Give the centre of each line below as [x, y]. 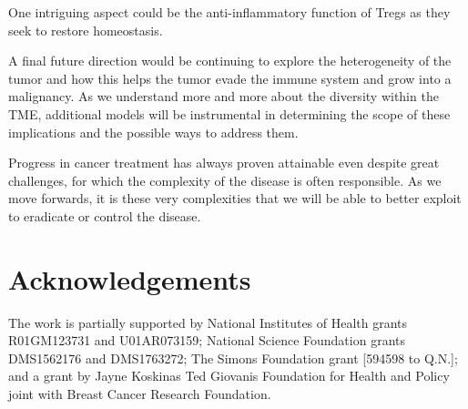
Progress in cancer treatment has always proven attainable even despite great [224, 163]
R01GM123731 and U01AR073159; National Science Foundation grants [207, 340]
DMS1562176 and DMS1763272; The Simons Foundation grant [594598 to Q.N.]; [233, 358]
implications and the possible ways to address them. [153, 132]
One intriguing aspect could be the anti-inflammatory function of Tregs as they [229, 12]
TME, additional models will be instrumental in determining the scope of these [229, 113]
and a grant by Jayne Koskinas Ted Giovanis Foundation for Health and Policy [229, 376]
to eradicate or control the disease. [105, 215]
